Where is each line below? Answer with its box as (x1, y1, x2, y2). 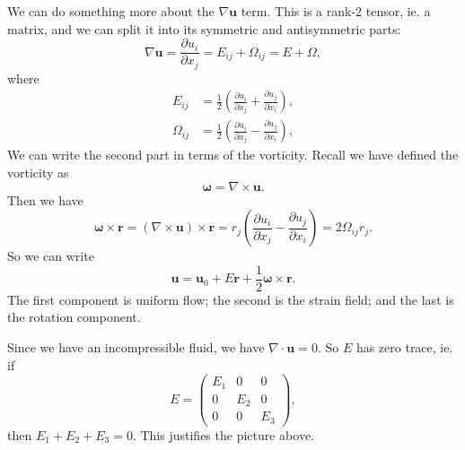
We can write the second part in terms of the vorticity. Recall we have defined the (7, 145, 459, 164)
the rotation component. (7, 307, 141, 326)
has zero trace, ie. (355, 337, 453, 356)
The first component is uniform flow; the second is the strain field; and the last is (7, 290, 454, 308)
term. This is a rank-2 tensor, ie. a (241, 2, 431, 20)
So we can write (7, 247, 94, 265)
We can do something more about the (7, 2, 215, 20)
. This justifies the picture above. (132, 425, 315, 444)
